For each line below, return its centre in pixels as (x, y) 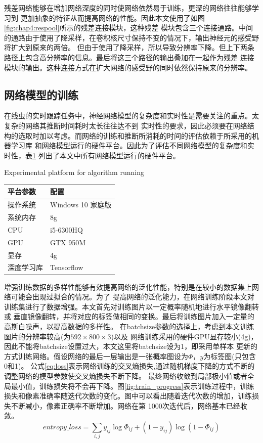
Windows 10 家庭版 (81, 205)
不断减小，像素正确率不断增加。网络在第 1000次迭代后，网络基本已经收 (129, 405)
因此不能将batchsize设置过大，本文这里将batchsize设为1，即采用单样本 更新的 (131, 346)
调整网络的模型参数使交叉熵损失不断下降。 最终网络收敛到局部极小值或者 (126, 375)
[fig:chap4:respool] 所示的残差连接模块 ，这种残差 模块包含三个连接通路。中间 (129, 28)
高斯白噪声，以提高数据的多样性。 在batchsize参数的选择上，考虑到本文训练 (129, 326)
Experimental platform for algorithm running (74, 172)
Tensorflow (67, 267)
